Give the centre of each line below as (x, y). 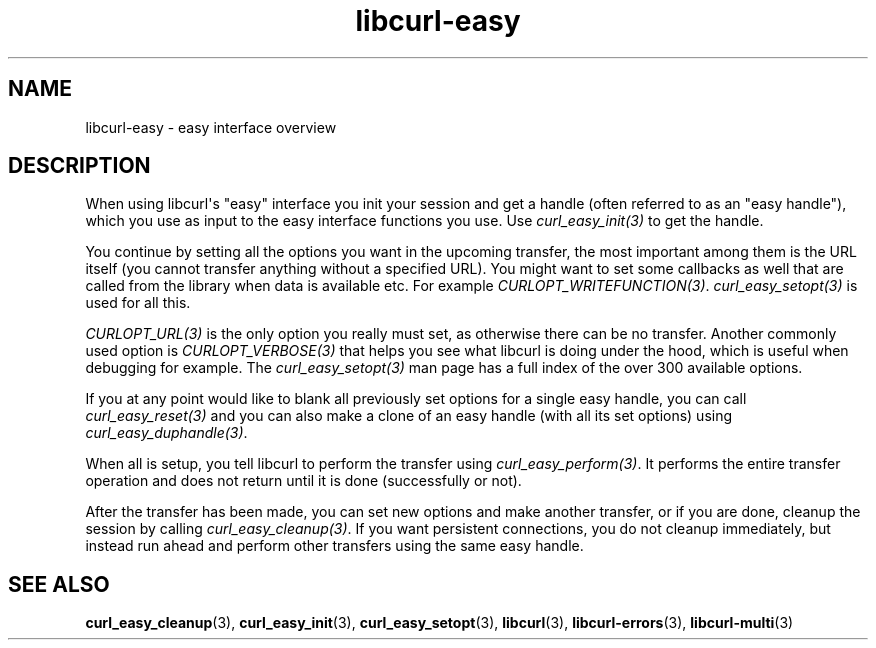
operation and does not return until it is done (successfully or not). (303, 481)
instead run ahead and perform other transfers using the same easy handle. (334, 546)
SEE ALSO (59, 584)
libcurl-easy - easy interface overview (211, 127)
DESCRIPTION (79, 166)
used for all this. (138, 303)
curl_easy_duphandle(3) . (166, 433)
